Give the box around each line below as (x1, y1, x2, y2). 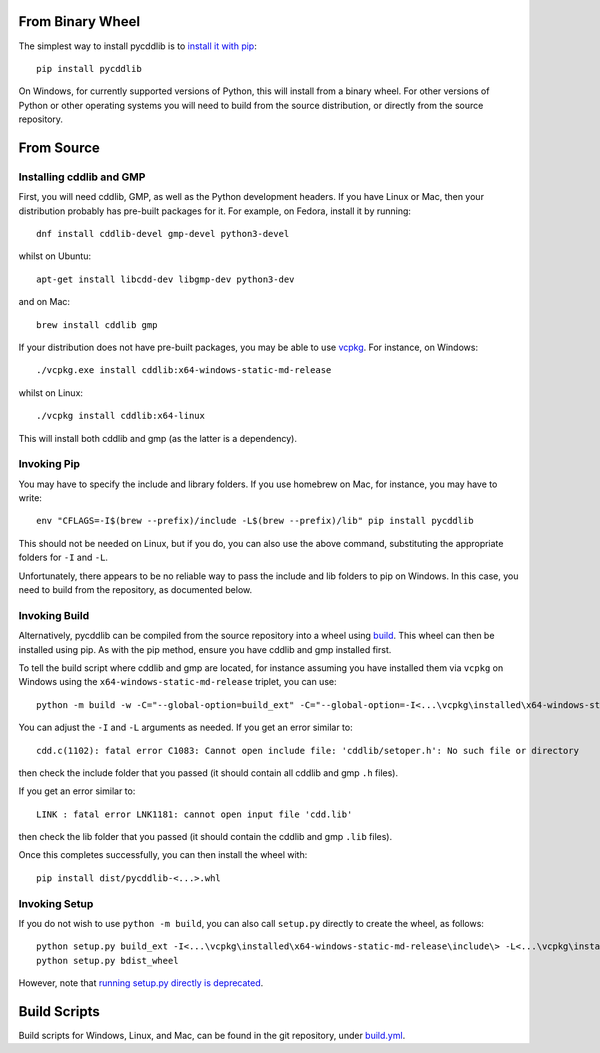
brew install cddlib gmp (36, 319, 158, 330)
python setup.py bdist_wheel (36, 955, 179, 966)
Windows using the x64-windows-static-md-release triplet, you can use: (18, 676, 337, 688)
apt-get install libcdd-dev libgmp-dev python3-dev (36, 273, 295, 285)
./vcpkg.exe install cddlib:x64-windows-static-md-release (36, 365, 332, 376)
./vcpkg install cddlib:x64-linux (36, 410, 205, 422)
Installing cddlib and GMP (18, 170, 146, 184)
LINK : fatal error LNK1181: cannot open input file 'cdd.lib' (36, 808, 353, 820)
